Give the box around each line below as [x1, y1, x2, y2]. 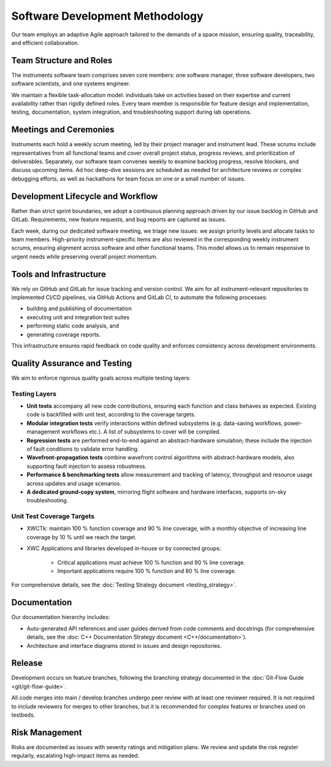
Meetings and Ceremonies [11, 125, 115, 135]
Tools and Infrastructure [11, 269, 107, 279]
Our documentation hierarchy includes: [11, 613, 110, 621]
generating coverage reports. [26, 330, 101, 338]
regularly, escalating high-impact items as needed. [11, 752, 140, 760]
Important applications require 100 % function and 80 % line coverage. [57, 567, 237, 575]
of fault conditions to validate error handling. [26, 445, 139, 453]
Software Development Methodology [11, 9, 204, 23]
